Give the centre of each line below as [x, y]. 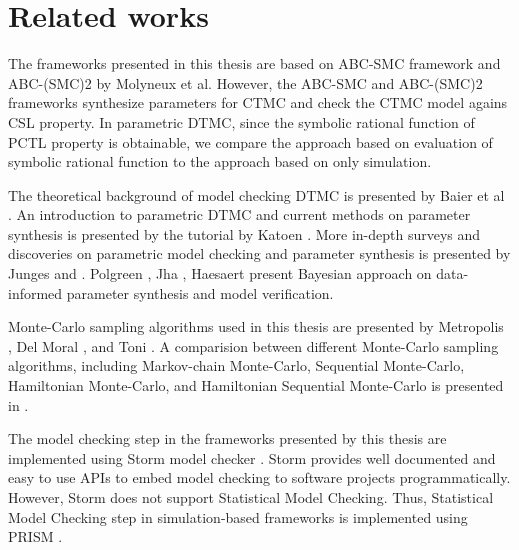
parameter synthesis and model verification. [200, 292]
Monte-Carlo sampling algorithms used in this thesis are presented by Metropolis [256, 326]
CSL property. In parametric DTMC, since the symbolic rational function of [241, 121]
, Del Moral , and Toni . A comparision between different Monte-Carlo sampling [253, 345]
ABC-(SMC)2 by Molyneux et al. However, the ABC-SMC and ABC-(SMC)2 [245, 82]
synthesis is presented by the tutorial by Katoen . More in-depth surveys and [244, 233]
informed [35, 292]
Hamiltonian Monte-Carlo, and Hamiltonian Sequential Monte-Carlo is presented [256, 385]
